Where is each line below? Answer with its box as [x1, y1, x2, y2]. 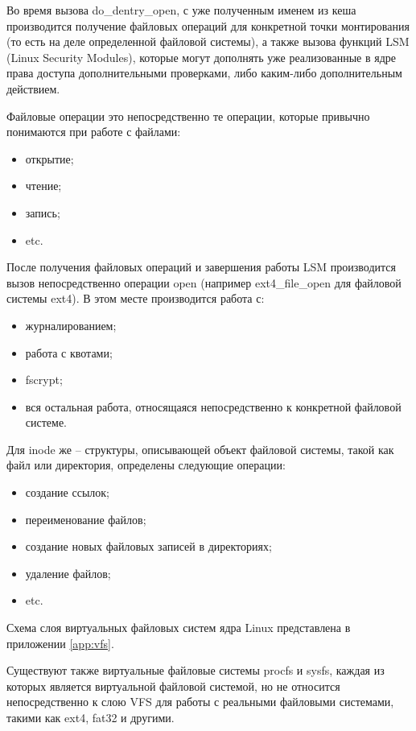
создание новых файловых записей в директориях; [25, 538, 272, 555]
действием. [6, 80, 60, 97]
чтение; [25, 177, 62, 194]
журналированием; [25, 316, 117, 333]
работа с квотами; [25, 344, 113, 361]
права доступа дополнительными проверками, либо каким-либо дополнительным [6, 64, 402, 81]
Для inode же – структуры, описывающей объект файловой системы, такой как [6, 440, 394, 457]
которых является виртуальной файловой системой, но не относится [6, 677, 340, 694]
